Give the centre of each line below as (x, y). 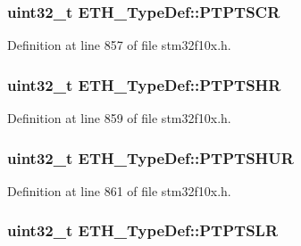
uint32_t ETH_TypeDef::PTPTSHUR (150, 157)
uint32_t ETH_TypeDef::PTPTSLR (143, 230)
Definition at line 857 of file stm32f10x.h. (119, 45)
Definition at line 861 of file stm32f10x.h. (119, 190)
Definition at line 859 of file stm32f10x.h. (119, 118)
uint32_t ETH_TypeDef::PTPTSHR (144, 84)
